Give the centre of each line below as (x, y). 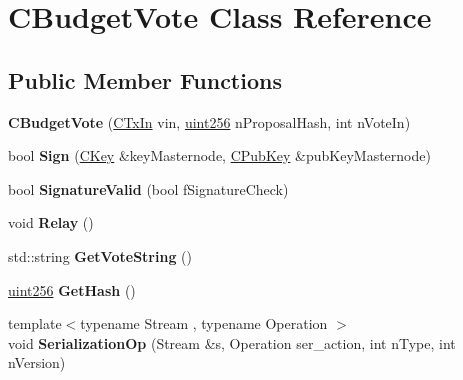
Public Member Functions (145, 79)
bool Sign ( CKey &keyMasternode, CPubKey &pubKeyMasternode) (219, 155)
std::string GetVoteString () (100, 255)
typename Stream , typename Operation (204, 323)
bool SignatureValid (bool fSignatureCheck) (148, 188)
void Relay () (51, 222)
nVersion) (37, 362)
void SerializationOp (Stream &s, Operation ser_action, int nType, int (232, 342)
